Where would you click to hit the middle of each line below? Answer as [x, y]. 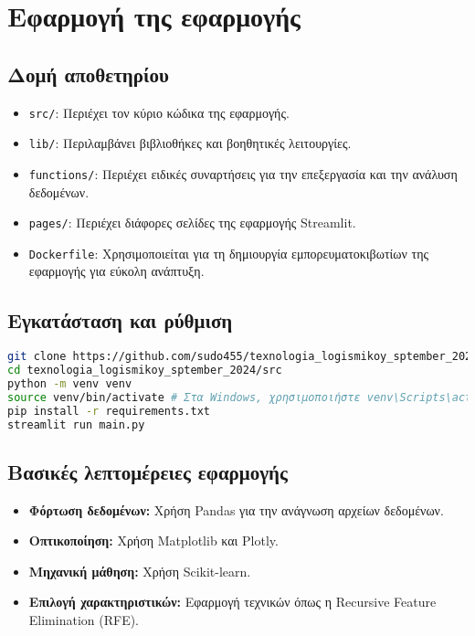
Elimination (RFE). [84, 620]
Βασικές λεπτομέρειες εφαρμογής [148, 471]
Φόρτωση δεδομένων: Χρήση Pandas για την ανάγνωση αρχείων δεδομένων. [236, 509]
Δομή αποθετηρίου [88, 74]
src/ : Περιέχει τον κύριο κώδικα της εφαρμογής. [159, 112]
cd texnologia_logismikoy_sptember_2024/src [145, 371]
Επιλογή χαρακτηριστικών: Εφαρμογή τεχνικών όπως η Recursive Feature [232, 602]
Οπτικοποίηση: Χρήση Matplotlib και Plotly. [153, 541]
